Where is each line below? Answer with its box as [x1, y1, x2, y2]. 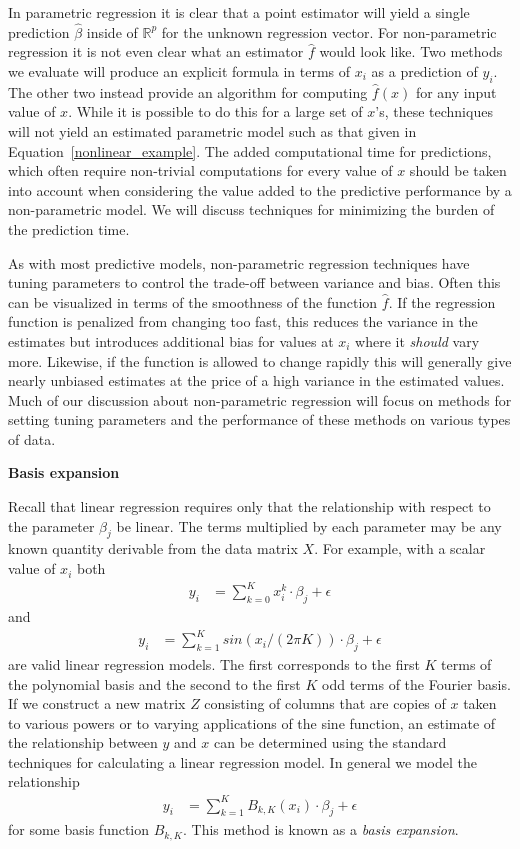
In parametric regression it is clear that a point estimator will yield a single [8, 2, 470, 22]
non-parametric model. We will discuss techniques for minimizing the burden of [8, 199, 495, 220]
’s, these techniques [375, 101, 493, 122]
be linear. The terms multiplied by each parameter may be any [116, 515, 502, 536]
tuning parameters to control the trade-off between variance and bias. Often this [8, 272, 501, 293]
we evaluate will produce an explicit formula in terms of [8, 61, 351, 81]
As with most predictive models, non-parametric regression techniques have [8, 252, 470, 273]
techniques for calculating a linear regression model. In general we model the [8, 751, 478, 772]
